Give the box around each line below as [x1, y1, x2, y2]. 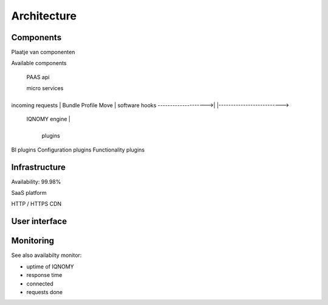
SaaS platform [11, 189, 47, 197]
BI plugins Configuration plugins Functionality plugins [11, 146, 145, 153]
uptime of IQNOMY [26, 262, 74, 270]
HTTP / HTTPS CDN [11, 200, 62, 208]
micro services [26, 85, 64, 92]
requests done [26, 288, 63, 295]
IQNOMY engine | [26, 116, 71, 123]
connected [26, 280, 54, 287]
